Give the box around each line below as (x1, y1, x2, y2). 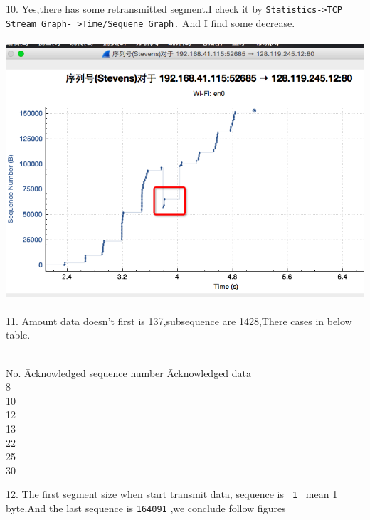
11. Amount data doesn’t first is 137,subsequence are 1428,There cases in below (6, 313, 352, 328)
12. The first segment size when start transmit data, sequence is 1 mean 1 (6, 487, 338, 502)
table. (6, 327, 31, 342)
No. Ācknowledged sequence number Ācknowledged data (6, 365, 252, 380)
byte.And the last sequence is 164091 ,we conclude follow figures (6, 501, 286, 515)
